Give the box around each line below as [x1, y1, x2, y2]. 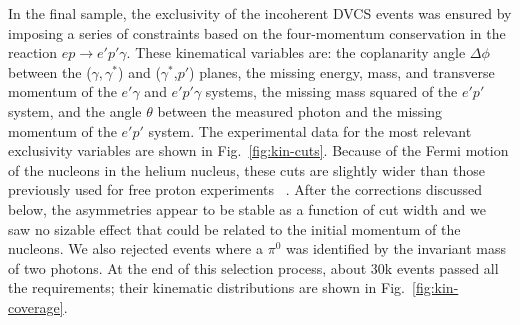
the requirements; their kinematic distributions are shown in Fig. [8, 277, 405, 298]
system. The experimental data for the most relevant [148, 120, 472, 141]
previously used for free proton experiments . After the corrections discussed [8, 179, 483, 200]
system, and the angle [8, 100, 142, 121]
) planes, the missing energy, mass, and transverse [189, 61, 495, 82]
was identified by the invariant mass [285, 238, 506, 259]
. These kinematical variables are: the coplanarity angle [126, 42, 466, 63]
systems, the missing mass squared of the [205, 81, 458, 102]
